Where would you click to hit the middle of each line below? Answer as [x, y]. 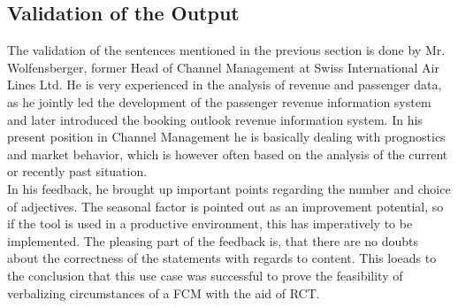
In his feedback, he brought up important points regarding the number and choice [229, 188]
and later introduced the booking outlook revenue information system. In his [215, 119]
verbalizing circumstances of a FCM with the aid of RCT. [164, 293]
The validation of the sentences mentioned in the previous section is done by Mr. [226, 50]
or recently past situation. [77, 171]
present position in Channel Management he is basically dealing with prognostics [226, 137]
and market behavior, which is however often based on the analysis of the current [228, 154]
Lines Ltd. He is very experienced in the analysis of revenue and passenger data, [225, 85]
